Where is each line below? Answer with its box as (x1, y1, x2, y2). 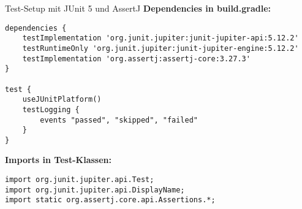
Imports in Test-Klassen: (5, 153, 111, 166)
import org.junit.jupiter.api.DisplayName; (5, 185, 185, 194)
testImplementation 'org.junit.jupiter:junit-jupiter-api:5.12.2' (22, 34, 299, 43)
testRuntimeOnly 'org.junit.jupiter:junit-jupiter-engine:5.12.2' (22, 44, 299, 53)
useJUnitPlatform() (22, 95, 102, 104)
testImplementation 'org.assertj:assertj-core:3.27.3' (22, 54, 251, 63)
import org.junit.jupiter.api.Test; (5, 175, 154, 184)
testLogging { (22, 105, 80, 114)
